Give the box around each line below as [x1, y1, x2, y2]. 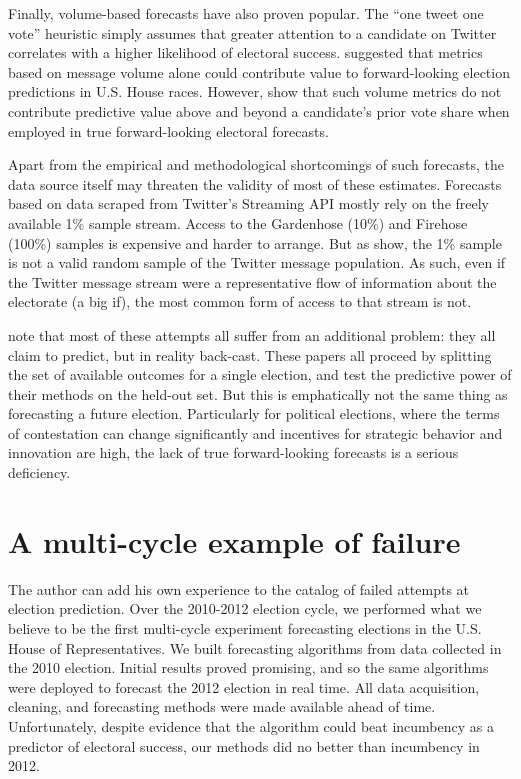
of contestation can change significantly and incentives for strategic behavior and [8, 422, 503, 443]
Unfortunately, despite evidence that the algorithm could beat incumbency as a [8, 715, 494, 736]
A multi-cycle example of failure [8, 520, 461, 561]
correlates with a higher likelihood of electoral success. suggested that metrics [8, 42, 483, 63]
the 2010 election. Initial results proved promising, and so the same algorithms [8, 657, 489, 678]
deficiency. [8, 462, 71, 483]
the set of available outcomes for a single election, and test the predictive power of [8, 364, 512, 385]
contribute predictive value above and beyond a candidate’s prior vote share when [8, 100, 510, 121]
